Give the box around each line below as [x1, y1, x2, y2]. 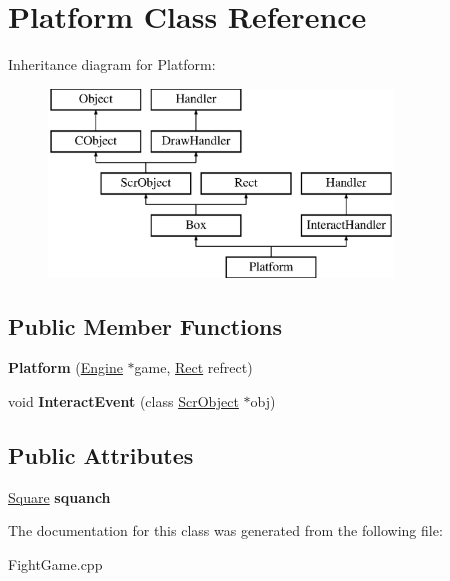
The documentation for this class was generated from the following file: [8, 520, 443, 541]
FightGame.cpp [8, 554, 103, 575]
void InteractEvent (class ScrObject [8, 391, 239, 412]
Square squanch [8, 486, 111, 507]
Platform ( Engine [8, 357, 123, 378]
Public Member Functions [8, 310, 282, 341]
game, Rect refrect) [134, 357, 253, 378]
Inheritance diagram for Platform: [8, 54, 216, 75]
